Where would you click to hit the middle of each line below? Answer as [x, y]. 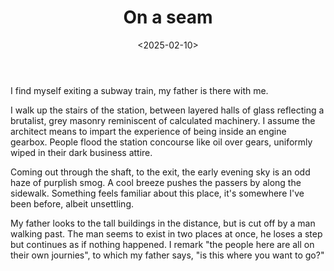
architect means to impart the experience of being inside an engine [148, 131]
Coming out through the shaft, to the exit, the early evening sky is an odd [160, 172]
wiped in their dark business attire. [81, 152]
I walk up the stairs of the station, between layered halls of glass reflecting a [167, 110]
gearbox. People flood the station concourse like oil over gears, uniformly [161, 142]
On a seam [168, 17]
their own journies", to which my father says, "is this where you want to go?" [167, 255]
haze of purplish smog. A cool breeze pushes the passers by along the [156, 182]
